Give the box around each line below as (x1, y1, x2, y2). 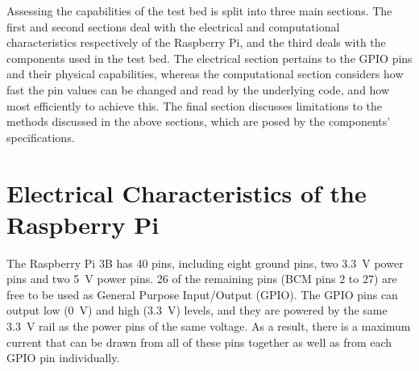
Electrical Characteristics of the (6, 176, 367, 209)
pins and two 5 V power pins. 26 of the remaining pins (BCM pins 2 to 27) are (6, 270, 397, 287)
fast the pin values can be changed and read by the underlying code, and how (6, 81, 390, 98)
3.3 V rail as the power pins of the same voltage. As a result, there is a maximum (6, 318, 411, 335)
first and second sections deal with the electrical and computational (6, 18, 340, 35)
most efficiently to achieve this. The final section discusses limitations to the (6, 97, 383, 114)
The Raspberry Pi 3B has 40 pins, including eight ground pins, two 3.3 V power (6, 254, 404, 271)
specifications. (6, 128, 75, 145)
